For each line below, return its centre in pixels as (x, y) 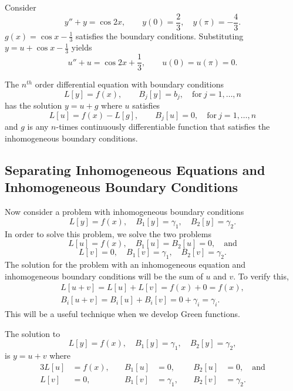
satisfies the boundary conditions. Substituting (160, 36)
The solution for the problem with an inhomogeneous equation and (125, 264)
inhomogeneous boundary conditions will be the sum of (104, 276)
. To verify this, (261, 276)
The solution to (33, 333)
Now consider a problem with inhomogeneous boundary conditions (124, 212)
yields (82, 47)
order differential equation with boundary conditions (129, 84)
